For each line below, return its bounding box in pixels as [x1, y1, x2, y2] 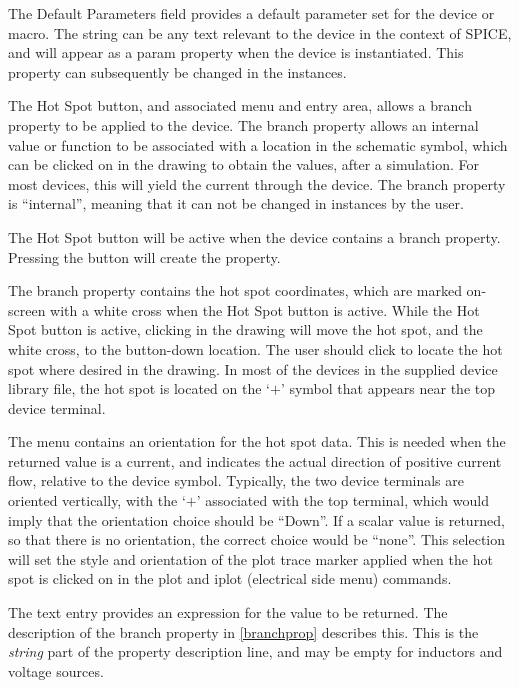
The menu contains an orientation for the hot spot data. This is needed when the [8, 431, 506, 452]
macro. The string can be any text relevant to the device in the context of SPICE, [8, 22, 512, 43]
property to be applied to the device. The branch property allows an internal [8, 114, 479, 135]
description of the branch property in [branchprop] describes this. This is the [8, 621, 479, 642]
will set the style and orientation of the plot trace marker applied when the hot [8, 548, 493, 569]
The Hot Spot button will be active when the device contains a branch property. [8, 226, 501, 247]
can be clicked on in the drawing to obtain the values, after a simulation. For [8, 154, 480, 175]
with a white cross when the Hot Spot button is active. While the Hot [50, 299, 480, 320]
